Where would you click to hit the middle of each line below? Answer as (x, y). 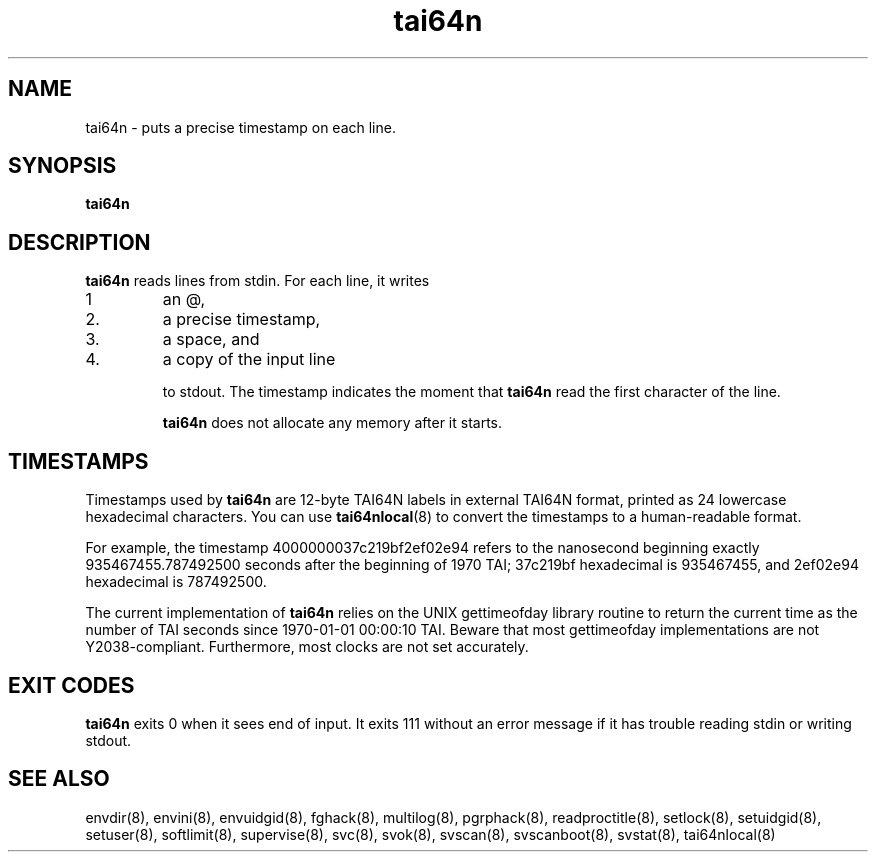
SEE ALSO (59, 779)
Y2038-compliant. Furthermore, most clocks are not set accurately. (307, 647)
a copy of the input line (249, 359)
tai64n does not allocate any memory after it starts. (332, 423)
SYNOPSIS (62, 166)
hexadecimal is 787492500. (176, 582)
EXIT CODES (71, 685)
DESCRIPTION (79, 242)
